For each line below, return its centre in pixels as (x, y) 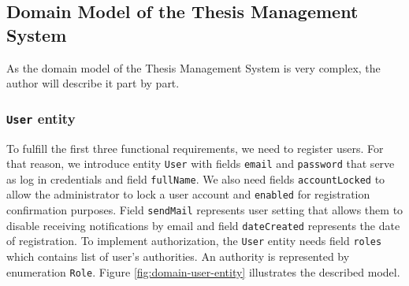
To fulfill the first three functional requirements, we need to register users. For (195, 148)
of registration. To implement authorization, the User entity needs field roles (194, 241)
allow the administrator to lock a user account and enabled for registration (188, 194)
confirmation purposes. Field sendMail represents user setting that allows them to (205, 210)
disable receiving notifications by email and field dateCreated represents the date (203, 225)
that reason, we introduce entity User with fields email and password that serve (201, 163)
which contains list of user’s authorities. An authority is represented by (178, 256)
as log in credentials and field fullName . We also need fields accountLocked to (196, 178)
